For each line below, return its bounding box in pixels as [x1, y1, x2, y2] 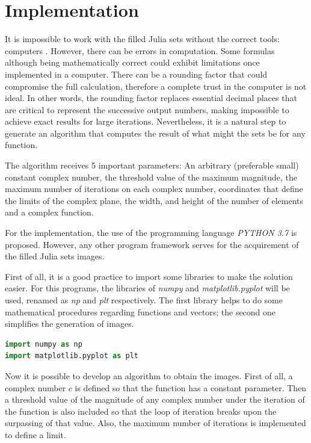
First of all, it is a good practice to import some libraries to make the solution [5, 270, 293, 282]
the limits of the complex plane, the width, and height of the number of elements [5, 194, 304, 206]
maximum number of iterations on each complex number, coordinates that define [5, 182, 303, 195]
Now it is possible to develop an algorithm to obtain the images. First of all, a [5, 369, 293, 382]
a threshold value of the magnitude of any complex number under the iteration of [5, 393, 305, 406]
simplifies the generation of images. [5, 317, 134, 330]
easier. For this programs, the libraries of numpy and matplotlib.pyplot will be [5, 282, 290, 294]
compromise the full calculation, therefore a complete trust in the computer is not [5, 79, 307, 92]
